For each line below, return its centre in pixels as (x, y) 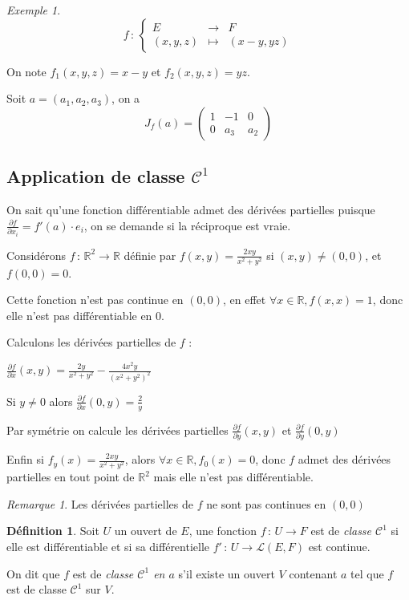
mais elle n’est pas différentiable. (233, 477)
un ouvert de (146, 531)
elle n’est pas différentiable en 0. (85, 315)
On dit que (33, 573)
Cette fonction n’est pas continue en (95, 300)
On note (26, 71)
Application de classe (96, 176)
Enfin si (25, 459)
